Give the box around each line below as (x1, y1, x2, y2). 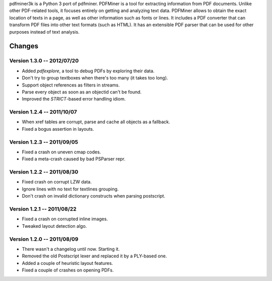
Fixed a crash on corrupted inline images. (22, 216, 108, 222)
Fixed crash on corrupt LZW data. (22, 179, 92, 185)
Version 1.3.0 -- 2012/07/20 (9, 57, 79, 64)
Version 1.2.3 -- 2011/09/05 (9, 138, 78, 145)
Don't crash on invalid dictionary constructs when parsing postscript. (22, 193, 166, 199)
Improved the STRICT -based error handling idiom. (22, 96, 126, 102)
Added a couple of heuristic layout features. (22, 260, 113, 266)
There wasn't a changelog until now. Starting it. (22, 246, 120, 252)
